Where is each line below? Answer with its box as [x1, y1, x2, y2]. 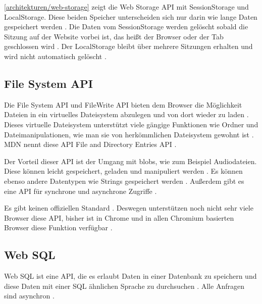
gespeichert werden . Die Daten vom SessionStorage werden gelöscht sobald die [4, 21, 248, 32]
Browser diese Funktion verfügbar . [4, 222, 113, 233]
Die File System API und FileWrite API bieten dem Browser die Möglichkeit [4, 99, 242, 110]
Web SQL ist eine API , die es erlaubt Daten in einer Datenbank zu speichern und [4, 271, 257, 281]
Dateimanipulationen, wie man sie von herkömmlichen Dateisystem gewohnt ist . [4, 129, 254, 139]
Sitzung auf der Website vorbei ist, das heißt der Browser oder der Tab [4, 31, 224, 41]
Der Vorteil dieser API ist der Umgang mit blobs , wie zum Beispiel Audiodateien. [4, 156, 257, 166]
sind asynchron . [4, 290, 55, 301]
